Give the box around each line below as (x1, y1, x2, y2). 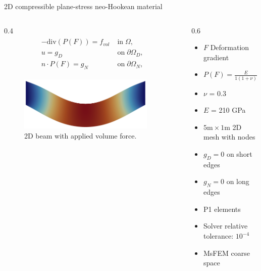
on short (226, 149, 252, 159)
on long (226, 176, 249, 187)
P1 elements (203, 203, 241, 214)
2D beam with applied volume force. (24, 130, 137, 141)
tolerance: (203, 231, 234, 241)
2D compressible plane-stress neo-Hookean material (4, 1, 163, 11)
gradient (203, 52, 229, 62)
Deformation (210, 42, 249, 53)
